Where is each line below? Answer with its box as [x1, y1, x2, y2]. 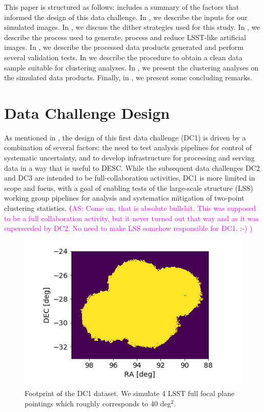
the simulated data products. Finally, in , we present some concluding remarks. [4, 72, 252, 83]
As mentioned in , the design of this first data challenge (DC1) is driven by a [4, 132, 246, 142]
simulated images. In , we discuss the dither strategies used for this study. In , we [4, 22, 260, 32]
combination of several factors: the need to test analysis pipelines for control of [4, 142, 252, 153]
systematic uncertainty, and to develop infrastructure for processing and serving [4, 152, 255, 163]
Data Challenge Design [4, 102, 170, 123]
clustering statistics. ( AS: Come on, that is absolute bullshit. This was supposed [4, 203, 256, 213]
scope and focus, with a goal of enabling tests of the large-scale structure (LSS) [4, 182, 253, 193]
